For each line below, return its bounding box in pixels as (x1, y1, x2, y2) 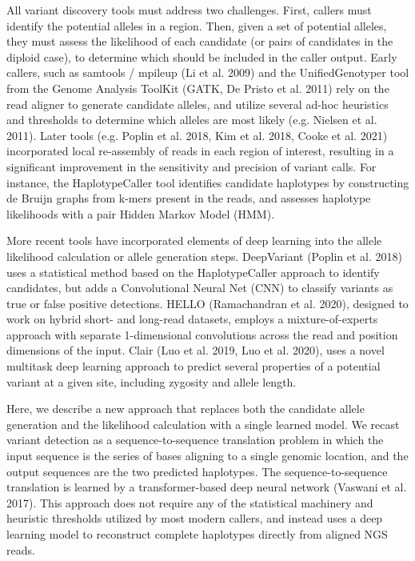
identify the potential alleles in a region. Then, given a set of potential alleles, (6, 17, 387, 34)
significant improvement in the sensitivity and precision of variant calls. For (6, 158, 377, 174)
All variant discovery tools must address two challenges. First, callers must (6, 2, 372, 18)
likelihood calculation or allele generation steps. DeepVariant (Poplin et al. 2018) (6, 247, 402, 264)
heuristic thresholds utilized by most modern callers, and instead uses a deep (6, 510, 383, 527)
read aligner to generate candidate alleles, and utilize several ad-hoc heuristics (6, 95, 389, 112)
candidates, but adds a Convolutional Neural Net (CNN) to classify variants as (6, 279, 393, 296)
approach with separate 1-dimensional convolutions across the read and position (6, 326, 398, 343)
